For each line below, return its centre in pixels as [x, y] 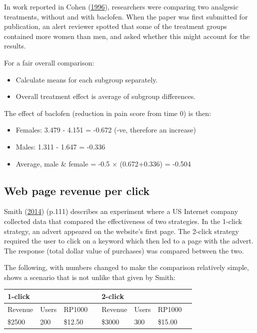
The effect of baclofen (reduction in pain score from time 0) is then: [108, 113]
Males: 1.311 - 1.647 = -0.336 [60, 146]
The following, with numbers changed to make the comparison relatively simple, [126, 267]
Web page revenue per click [77, 190]
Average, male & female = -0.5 [63, 163]
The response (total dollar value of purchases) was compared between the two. [124, 250]
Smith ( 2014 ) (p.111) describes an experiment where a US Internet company [121, 211]
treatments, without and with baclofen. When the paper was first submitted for [126, 16]
